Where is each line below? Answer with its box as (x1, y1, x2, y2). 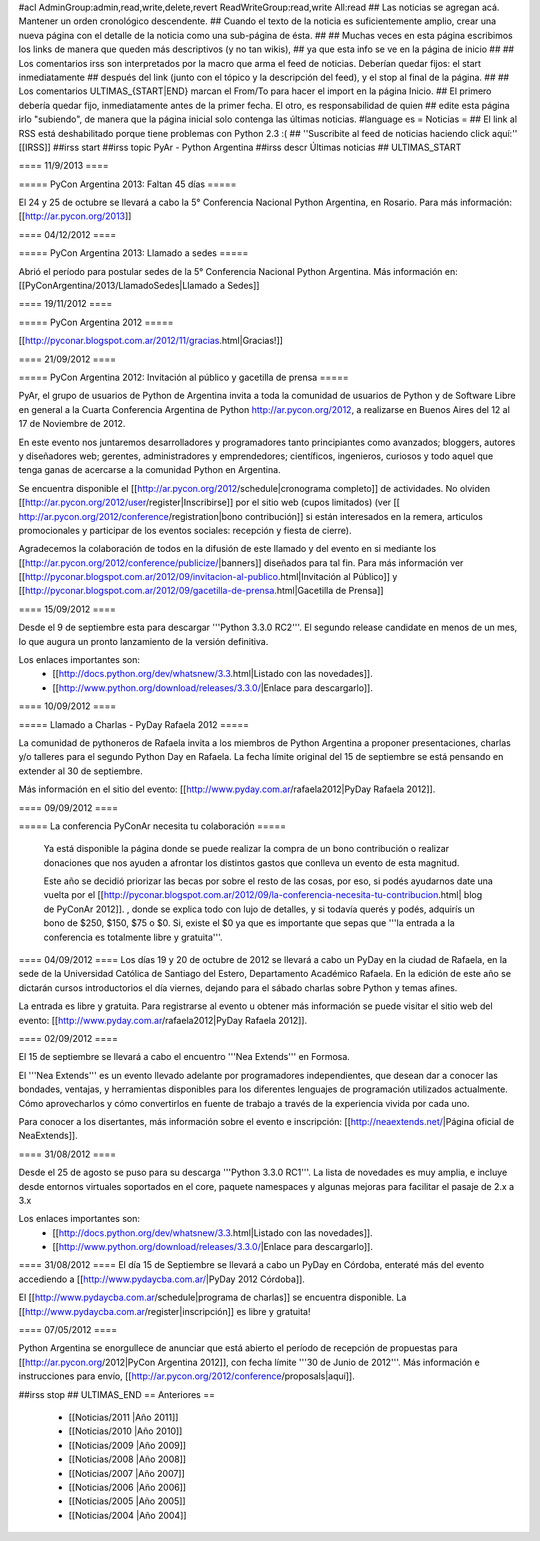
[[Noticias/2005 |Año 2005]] (68, 1495, 186, 1507)
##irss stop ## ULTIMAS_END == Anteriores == (18, 1388, 215, 1400)
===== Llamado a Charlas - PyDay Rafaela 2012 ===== (18, 718, 250, 730)
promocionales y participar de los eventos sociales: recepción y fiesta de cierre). (18, 524, 352, 536)
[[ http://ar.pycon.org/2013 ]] (18, 210, 132, 222)
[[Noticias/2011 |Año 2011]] (68, 1411, 179, 1423)
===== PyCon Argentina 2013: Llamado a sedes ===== (18, 247, 249, 259)
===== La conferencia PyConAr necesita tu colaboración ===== (18, 820, 287, 832)
